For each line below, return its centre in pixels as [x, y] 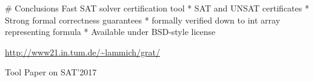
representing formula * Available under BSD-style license [110, 32]
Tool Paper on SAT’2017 [51, 72]
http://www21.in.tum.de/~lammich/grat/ [82, 52]
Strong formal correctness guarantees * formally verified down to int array [143, 20]
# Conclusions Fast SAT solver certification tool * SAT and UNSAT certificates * [157, 8]
